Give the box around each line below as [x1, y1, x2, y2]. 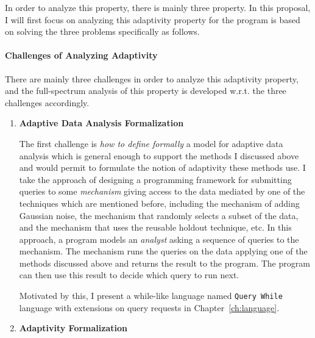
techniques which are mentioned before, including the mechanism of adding [19, 196, 300, 209]
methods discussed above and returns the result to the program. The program [19, 256, 310, 269]
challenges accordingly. [5, 96, 90, 109]
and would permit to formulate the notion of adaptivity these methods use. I [19, 161, 306, 174]
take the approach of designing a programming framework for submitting [19, 173, 292, 185]
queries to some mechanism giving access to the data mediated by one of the [19, 185, 305, 198]
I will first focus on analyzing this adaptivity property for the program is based [5, 13, 300, 26]
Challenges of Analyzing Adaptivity [5, 49, 158, 62]
